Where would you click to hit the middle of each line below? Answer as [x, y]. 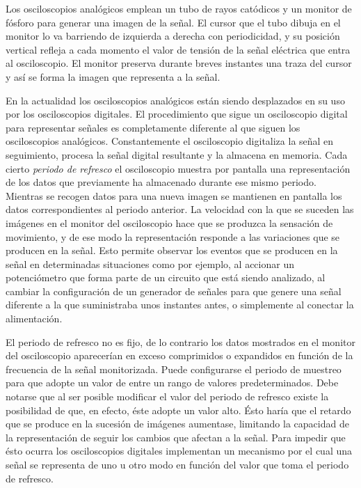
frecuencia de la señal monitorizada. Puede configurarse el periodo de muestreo [174, 369]
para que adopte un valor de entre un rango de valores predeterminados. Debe [172, 383]
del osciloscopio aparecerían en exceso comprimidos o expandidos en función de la [179, 355]
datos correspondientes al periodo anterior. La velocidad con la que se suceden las [180, 209]
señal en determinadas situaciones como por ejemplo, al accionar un [150, 263]
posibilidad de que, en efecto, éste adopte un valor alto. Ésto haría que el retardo [178, 410]
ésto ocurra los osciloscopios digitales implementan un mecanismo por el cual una [179, 451]
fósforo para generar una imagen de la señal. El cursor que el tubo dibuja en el [173, 22]
